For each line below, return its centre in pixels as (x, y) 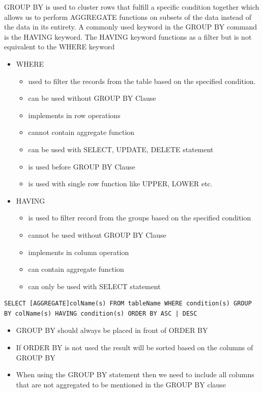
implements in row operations (74, 115)
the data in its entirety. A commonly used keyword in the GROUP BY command (131, 27)
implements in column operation (79, 252)
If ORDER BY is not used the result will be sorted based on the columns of (135, 347)
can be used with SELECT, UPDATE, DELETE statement (121, 149)
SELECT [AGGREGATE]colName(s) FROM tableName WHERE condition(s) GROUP (128, 304)
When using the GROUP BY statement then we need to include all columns (135, 374)
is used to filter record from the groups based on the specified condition (140, 218)
